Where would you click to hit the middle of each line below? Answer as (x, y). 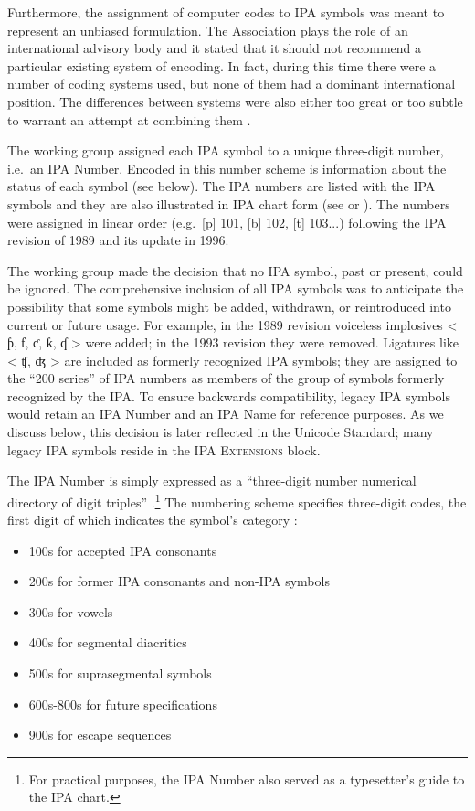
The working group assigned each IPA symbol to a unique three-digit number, (226, 150)
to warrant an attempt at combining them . (129, 119)
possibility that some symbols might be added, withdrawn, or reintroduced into (229, 306)
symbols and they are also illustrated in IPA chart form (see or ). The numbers (229, 203)
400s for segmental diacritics (108, 642)
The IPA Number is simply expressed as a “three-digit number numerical (212, 480)
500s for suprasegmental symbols (120, 673)
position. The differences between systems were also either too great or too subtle (235, 101)
